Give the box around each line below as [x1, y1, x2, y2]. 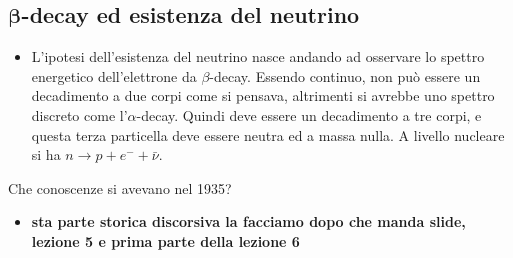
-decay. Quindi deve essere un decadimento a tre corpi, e [136, 104, 482, 125]
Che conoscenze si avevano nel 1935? [8, 177, 232, 198]
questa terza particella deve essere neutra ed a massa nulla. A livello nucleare [31, 124, 505, 145]
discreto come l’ [31, 104, 128, 125]
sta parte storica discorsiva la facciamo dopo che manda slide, [31, 211, 466, 232]
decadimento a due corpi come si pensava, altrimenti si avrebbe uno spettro [31, 85, 495, 106]
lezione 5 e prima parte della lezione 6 [31, 230, 300, 251]
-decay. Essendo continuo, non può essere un [209, 65, 481, 86]
